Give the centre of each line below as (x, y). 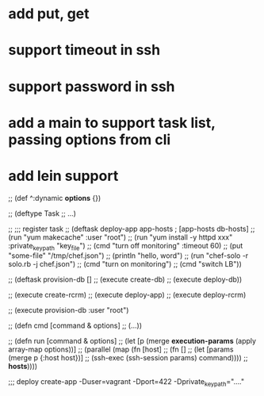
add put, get (49, 14)
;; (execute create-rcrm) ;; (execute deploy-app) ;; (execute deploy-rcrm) (127, 295)
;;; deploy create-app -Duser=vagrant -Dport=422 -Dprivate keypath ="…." (126, 383)
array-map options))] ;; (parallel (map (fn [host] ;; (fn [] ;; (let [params (121, 349)
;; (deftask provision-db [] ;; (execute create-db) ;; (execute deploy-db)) (125, 279)
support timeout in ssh (84, 50)
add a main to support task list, (112, 123)
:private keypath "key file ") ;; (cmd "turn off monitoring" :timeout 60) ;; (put (126, 246)
